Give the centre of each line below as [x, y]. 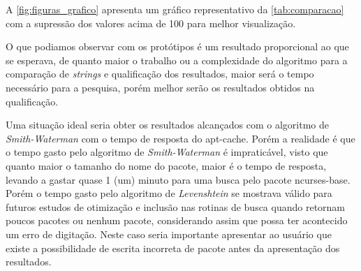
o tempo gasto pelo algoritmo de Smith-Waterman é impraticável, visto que [167, 152]
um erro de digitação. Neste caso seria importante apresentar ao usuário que [169, 234]
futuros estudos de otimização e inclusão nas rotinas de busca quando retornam [176, 206]
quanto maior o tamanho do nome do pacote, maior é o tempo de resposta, [166, 165]
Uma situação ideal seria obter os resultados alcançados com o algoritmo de [167, 125]
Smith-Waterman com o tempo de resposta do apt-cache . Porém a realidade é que [180, 138]
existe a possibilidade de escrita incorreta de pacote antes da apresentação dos [173, 248]
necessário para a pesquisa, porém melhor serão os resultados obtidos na [160, 87]
